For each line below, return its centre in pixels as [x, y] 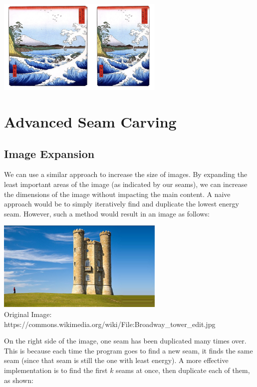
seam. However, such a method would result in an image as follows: [107, 213]
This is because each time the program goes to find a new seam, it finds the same [128, 350]
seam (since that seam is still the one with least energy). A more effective [116, 360]
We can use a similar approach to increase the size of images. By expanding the [126, 174]
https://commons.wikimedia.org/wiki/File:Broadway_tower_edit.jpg [110, 324]
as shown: [19, 380]
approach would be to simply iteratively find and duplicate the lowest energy [122, 204]
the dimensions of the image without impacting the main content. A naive [117, 194]
